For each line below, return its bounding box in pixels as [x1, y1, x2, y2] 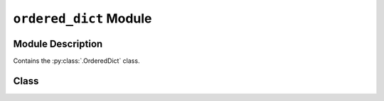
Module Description [13, 37, 103, 49]
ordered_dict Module [13, 11, 152, 26]
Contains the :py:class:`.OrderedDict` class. [13, 57, 140, 65]
